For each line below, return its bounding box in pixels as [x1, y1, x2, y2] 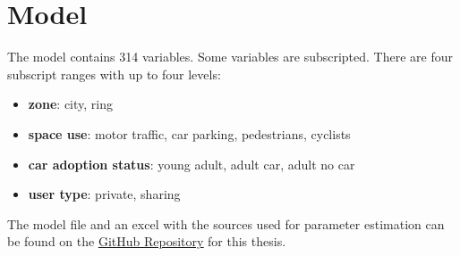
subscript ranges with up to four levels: [7, 64, 221, 83]
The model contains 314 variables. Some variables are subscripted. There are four [7, 47, 454, 66]
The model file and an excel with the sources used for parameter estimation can [7, 214, 445, 233]
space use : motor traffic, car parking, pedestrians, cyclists [28, 124, 351, 143]
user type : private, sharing [28, 185, 181, 203]
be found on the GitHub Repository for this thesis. [7, 232, 286, 251]
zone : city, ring [28, 95, 113, 113]
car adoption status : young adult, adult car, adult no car [28, 154, 355, 173]
